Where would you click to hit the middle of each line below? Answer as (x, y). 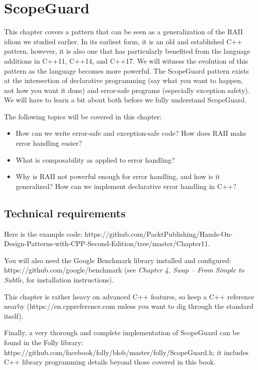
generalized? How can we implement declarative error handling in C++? (126, 186)
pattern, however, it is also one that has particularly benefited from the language (127, 51)
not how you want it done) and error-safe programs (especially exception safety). (127, 90)
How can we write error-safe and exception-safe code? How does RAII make (131, 133)
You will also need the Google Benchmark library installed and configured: (118, 260)
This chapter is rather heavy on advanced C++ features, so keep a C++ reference (129, 296)
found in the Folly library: (44, 342)
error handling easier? (49, 143)
